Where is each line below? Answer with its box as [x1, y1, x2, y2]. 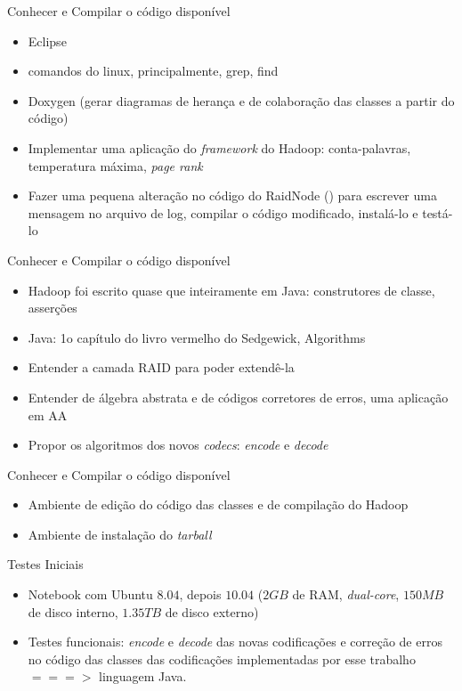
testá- [422, 203, 453, 222]
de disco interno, [28, 602, 118, 621]
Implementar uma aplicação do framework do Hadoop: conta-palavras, [28, 138, 411, 157]
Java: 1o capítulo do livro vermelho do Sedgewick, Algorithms [28, 328, 366, 346]
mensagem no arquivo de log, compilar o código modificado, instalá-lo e [28, 203, 418, 222]
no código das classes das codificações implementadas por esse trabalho [28, 649, 416, 668]
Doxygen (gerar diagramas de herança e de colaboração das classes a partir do [28, 91, 455, 110]
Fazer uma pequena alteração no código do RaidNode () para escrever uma [28, 186, 437, 205]
